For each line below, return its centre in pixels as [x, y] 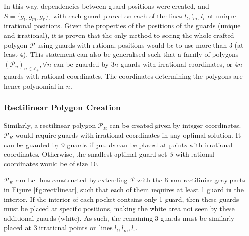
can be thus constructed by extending [71, 180]
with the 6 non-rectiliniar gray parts [191, 180]
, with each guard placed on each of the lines [115, 15]
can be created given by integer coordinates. [175, 125]
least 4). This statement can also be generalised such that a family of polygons [121, 54]
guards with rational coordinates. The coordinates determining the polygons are [123, 76]
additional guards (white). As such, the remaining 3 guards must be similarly [119, 218]
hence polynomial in [34, 85]
